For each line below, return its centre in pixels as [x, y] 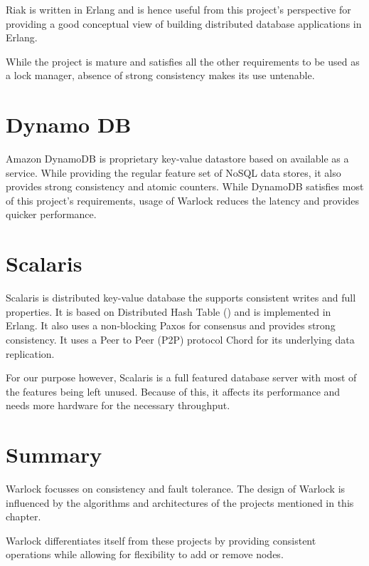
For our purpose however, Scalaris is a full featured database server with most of [181, 377]
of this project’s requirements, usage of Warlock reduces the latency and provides [182, 200]
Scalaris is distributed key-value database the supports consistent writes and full [181, 298]
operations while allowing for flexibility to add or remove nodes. [145, 554]
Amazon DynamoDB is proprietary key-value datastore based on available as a [177, 159]
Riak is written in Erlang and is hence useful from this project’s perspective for [178, 9]
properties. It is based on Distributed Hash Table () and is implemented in [169, 311]
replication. [30, 353]
